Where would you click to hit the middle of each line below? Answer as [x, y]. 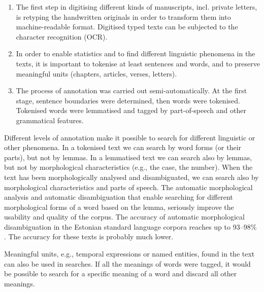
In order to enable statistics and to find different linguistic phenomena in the [136, 53]
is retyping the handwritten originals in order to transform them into [123, 16]
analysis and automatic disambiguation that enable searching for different [119, 197]
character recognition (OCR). [62, 36]
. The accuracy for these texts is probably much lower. [89, 236]
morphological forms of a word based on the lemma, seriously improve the [119, 207]
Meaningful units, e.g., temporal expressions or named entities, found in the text [129, 254]
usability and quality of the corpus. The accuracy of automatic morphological [124, 217]
